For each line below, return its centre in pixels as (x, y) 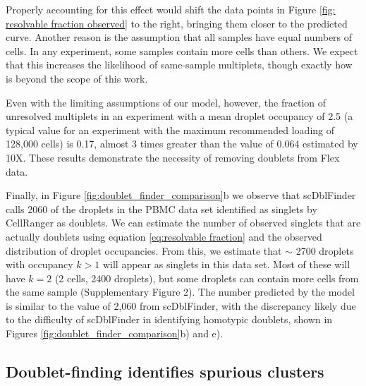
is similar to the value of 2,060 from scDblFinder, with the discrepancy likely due (181, 305)
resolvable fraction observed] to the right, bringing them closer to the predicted (177, 23)
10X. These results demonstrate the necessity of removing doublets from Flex (173, 157)
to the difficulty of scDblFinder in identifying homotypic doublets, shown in (169, 319)
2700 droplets (325, 250)
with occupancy (39, 264)
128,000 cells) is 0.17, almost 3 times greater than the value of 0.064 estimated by (182, 144)
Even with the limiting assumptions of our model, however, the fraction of (166, 102)
